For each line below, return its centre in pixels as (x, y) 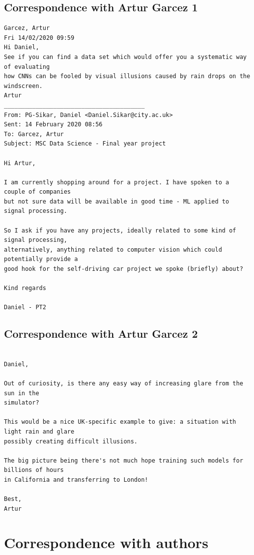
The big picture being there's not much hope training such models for (124, 460)
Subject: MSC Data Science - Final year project (85, 144)
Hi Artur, (20, 163)
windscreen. (23, 86)
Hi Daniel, (22, 47)
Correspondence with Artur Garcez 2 (101, 334)
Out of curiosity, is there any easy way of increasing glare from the (124, 383)
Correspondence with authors (106, 542)
